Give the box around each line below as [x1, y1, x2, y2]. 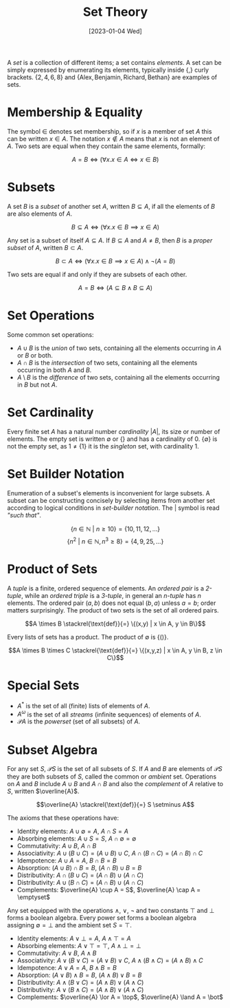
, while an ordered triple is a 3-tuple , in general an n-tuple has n [21, 592, 201, 600]
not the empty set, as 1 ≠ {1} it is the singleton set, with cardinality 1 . [7, 442, 199, 450]
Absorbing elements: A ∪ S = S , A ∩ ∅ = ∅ [16, 834, 137, 843]
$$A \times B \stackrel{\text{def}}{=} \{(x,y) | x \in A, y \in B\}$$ [25, 619, 206, 628]
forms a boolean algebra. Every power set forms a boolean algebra [7, 914, 197, 922]
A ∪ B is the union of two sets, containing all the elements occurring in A [16, 344, 222, 352]
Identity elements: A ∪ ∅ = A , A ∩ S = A [16, 827, 129, 836]
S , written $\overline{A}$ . [7, 787, 80, 796]
